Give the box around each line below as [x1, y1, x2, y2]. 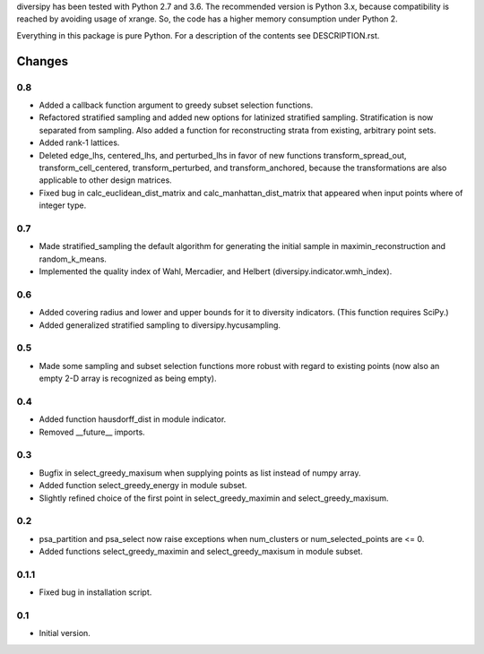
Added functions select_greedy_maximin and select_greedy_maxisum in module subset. [39, 546, 363, 557]
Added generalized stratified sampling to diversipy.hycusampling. [39, 319, 281, 331]
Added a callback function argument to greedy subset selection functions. [39, 99, 314, 110]
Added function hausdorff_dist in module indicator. [39, 414, 227, 425]
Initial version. [39, 628, 91, 639]
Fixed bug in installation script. [39, 587, 152, 598]
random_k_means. [39, 254, 108, 264]
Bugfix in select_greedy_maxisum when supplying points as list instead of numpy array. [39, 467, 361, 478]
